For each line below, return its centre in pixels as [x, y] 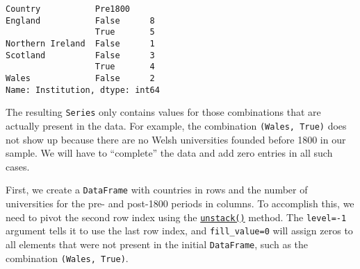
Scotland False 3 [80, 55]
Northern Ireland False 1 [80, 43]
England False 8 [80, 20]
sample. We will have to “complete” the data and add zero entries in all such [169, 153]
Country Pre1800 [68, 9]
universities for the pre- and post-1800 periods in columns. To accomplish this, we [180, 203]
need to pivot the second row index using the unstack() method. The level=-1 [176, 217]
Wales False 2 [80, 78]
